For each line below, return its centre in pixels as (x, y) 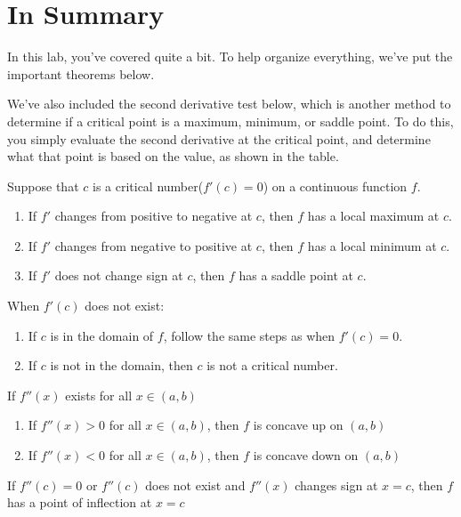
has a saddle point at (296, 275)
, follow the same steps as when (249, 335)
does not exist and (195, 485)
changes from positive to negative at (154, 216)
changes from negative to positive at (154, 245)
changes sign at (336, 485)
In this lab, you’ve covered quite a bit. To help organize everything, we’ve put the (230, 57)
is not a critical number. (272, 365)
